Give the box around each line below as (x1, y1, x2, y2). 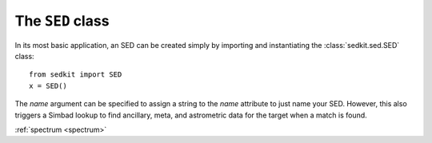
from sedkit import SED (29, 70, 122, 79)
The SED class (14, 12, 110, 30)
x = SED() (29, 81, 67, 90)
